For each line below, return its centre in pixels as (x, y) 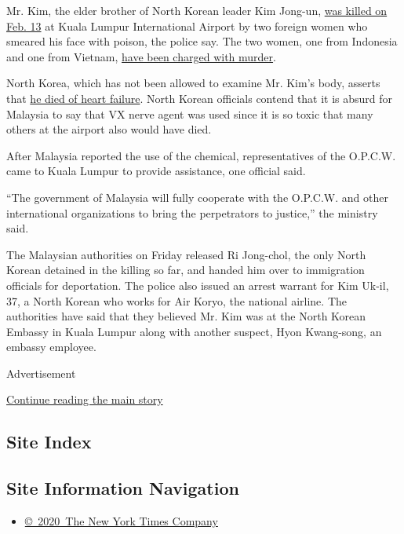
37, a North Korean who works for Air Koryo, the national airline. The (177, 300)
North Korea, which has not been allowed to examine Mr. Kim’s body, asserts (193, 83)
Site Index (49, 442)
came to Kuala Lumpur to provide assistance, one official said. (156, 171)
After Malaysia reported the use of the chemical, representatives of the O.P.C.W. (201, 155)
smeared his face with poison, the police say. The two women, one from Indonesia (202, 41)
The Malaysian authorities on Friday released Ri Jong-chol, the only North (186, 254)
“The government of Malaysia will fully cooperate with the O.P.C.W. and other (197, 197)
